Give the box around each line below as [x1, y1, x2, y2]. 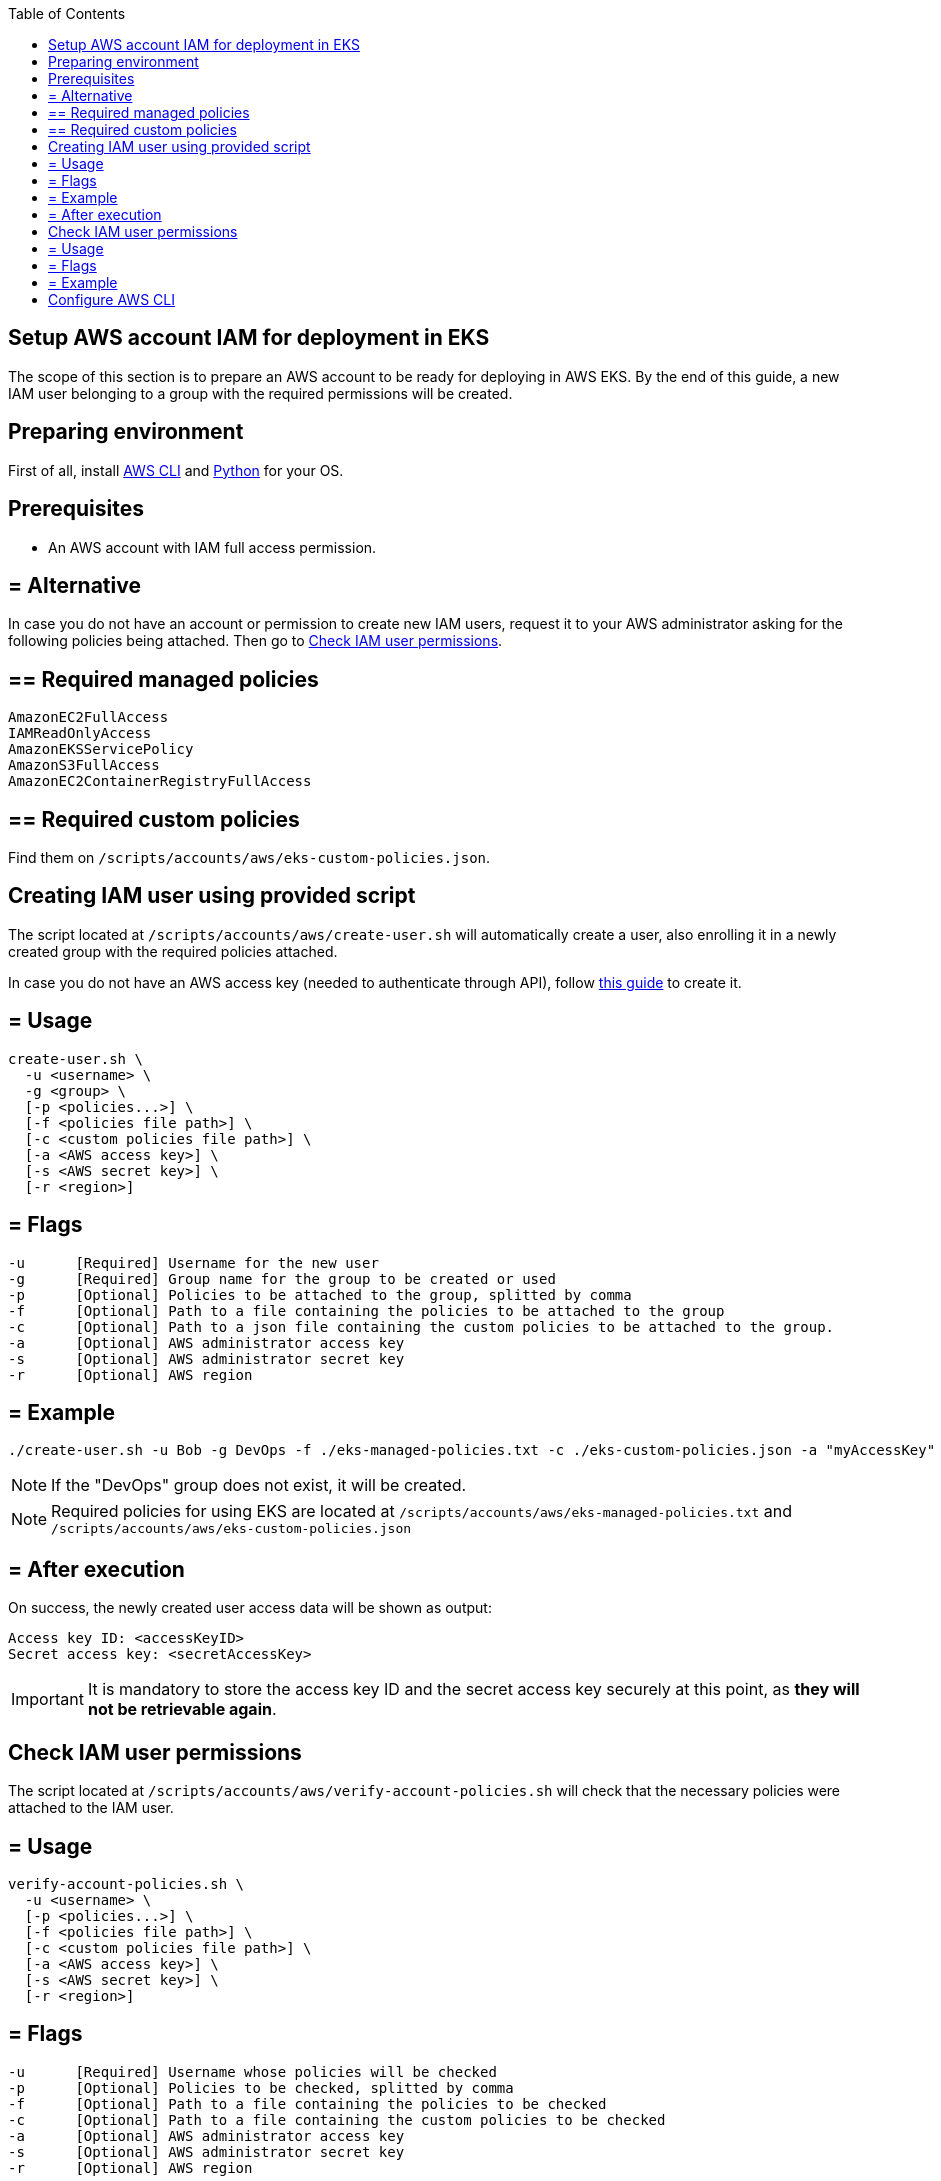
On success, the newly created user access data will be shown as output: [8, 1599, 492, 1617]
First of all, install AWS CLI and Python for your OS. [8, 461, 344, 479]
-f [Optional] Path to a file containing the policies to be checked [8, 2095, 607, 2112]
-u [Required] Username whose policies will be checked [8, 2063, 497, 2080]
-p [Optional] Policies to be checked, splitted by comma [8, 2079, 514, 2096]
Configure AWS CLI [48, 291, 175, 308]
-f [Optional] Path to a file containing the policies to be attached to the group [8, 1302, 725, 1319]
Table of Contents [8, 5, 126, 22]
